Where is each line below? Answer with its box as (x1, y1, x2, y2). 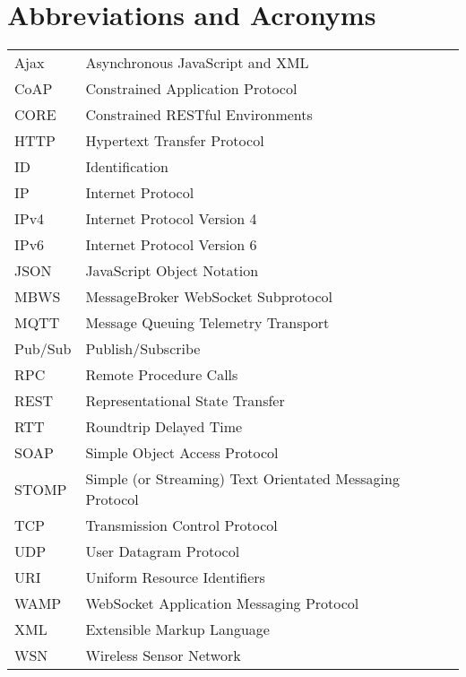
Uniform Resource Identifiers (85, 567, 265, 588)
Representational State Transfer (85, 390, 285, 412)
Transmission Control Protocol (85, 515, 278, 536)
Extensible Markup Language (85, 619, 270, 640)
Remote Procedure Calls (85, 364, 238, 386)
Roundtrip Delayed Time (85, 416, 243, 438)
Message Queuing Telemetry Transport (85, 312, 330, 334)
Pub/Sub (14, 338, 72, 360)
